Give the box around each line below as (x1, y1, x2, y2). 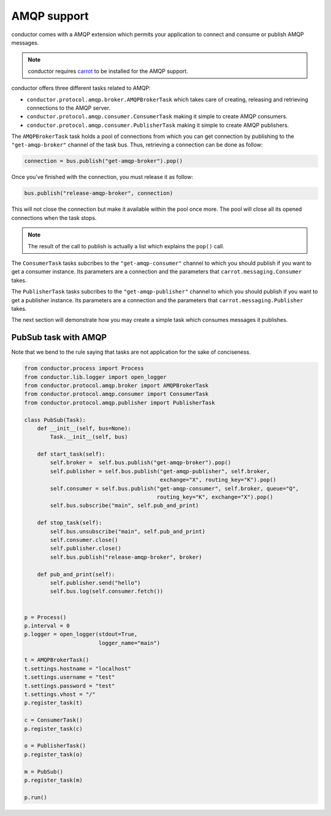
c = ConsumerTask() (24, 717, 83, 723)
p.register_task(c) (24, 725, 83, 732)
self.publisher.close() (50, 545, 122, 552)
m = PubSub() (24, 768, 64, 775)
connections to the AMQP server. (26, 104, 110, 112)
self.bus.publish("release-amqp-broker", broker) (50, 554, 202, 560)
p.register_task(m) (24, 776, 83, 784)
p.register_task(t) (24, 700, 83, 706)
